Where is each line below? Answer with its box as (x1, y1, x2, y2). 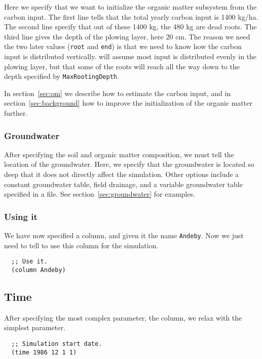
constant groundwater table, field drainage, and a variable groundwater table (4, 178, 243, 189)
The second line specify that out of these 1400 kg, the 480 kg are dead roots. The (4, 21, 257, 32)
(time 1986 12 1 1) (11, 348, 77, 356)
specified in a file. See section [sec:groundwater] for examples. (4, 189, 195, 199)
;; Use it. (11, 258, 48, 265)
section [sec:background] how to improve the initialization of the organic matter (4, 98, 252, 108)
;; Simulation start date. (11, 340, 102, 348)
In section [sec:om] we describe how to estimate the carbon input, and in (4, 87, 231, 98)
